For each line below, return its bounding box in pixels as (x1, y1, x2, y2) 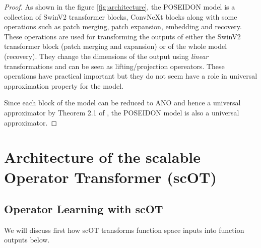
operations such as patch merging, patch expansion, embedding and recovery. (4, 21, 242, 32)
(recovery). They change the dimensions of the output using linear (4, 50, 209, 61)
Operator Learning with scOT (4, 201, 163, 217)
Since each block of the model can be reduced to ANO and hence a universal (4, 97, 241, 108)
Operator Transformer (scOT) (4, 166, 217, 187)
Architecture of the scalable (4, 147, 201, 167)
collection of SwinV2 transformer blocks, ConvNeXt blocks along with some (4, 11, 237, 22)
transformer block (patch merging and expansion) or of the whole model (4, 41, 227, 51)
